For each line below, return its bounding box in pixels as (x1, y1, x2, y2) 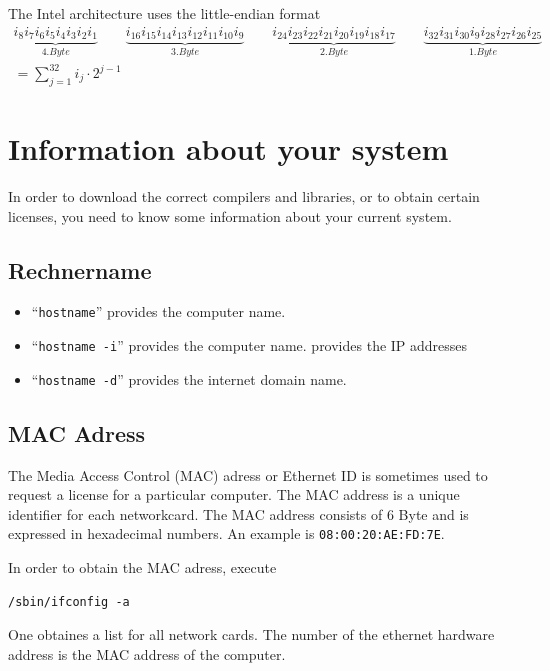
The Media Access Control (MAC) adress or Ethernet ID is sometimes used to (8, 464, 488, 485)
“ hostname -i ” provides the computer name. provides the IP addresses (31, 335, 468, 356)
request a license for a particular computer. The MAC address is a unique (8, 484, 460, 505)
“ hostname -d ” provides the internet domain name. (31, 368, 347, 389)
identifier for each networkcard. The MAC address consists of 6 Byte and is (8, 503, 469, 524)
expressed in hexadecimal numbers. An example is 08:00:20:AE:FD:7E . (8, 523, 445, 544)
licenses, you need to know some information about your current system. (8, 205, 452, 226)
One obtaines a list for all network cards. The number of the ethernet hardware (8, 624, 495, 645)
